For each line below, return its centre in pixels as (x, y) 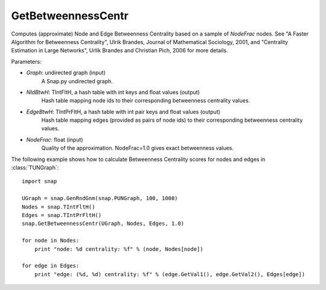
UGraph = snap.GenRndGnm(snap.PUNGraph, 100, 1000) (100, 198)
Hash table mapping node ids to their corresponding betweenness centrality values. (146, 101)
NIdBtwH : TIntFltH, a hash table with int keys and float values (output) (113, 92)
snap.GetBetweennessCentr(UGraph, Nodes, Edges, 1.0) (103, 224)
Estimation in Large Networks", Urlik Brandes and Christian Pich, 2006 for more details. (120, 51)
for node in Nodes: (51, 241)
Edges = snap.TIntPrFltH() (62, 215)
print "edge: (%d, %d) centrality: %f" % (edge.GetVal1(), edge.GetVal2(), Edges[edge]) (170, 274)
